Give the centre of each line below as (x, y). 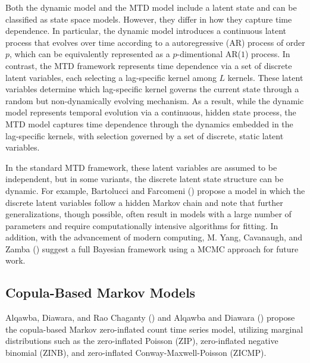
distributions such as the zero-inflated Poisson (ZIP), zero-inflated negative (142, 341)
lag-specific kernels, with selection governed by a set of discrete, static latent (145, 135)
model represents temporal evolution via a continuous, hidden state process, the (151, 112)
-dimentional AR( (209, 54)
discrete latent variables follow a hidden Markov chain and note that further (144, 202)
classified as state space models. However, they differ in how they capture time (149, 19)
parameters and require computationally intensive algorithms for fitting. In (142, 225)
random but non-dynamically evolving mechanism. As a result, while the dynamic (155, 100)
